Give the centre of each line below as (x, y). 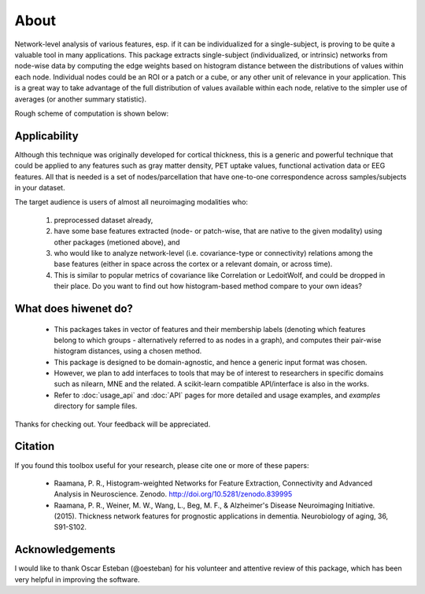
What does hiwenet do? (74, 308)
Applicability (46, 136)
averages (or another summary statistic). (81, 99)
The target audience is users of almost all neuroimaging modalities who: (131, 202)
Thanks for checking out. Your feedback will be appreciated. (113, 424)
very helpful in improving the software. (78, 579)
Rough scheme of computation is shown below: (92, 113)
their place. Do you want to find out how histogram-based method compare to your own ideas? (208, 286)
